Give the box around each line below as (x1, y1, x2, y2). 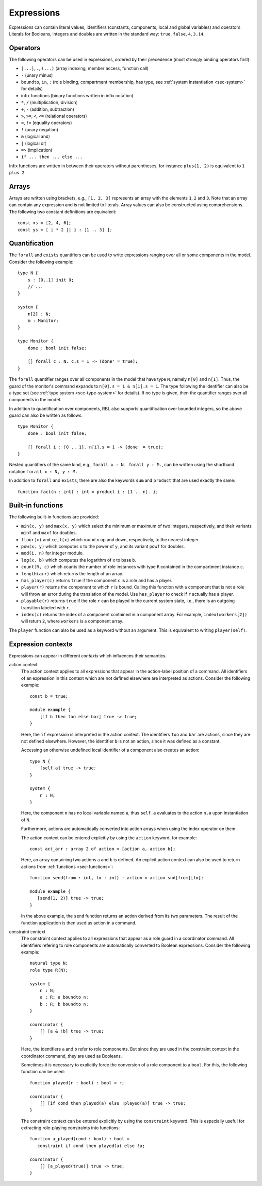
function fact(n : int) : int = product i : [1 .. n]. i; (17, 489, 159, 495)
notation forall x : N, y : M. (9, 468, 78, 474)
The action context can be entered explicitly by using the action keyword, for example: (21, 834, 197, 841)
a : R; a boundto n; (39, 994, 89, 1000)
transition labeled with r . (21, 604, 70, 610)
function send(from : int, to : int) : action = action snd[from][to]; (30, 875, 204, 881)
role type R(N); (30, 967, 68, 973)
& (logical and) (21, 134, 50, 140)
